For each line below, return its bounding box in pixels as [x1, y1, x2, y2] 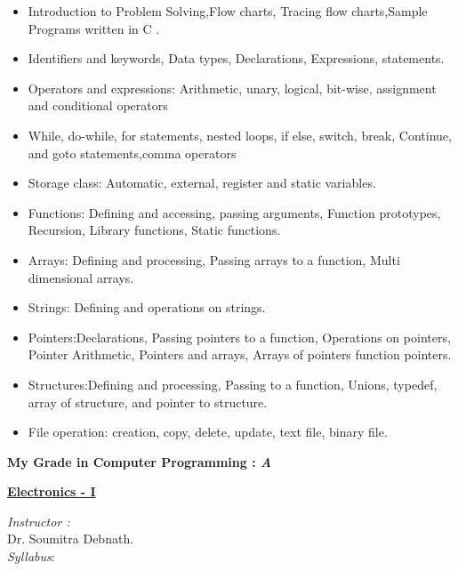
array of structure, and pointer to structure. [28, 392, 268, 411]
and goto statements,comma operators [28, 143, 237, 162]
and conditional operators [28, 96, 168, 115]
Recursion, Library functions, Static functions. [28, 221, 281, 239]
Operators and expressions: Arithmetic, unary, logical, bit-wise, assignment [28, 78, 437, 97]
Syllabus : [7, 547, 55, 566]
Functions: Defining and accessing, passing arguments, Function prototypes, [28, 203, 441, 221]
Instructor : [7, 511, 70, 530]
